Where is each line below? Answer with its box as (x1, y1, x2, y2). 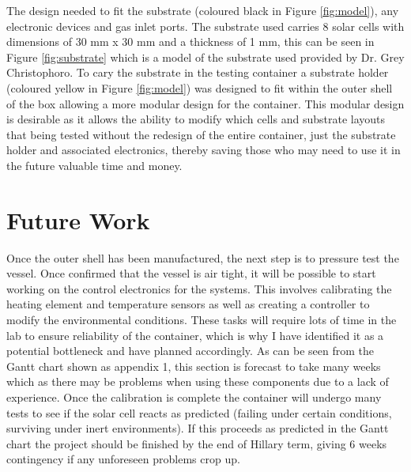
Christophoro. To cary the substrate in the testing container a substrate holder (6, 64, 389, 81)
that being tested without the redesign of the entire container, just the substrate (6, 126, 396, 142)
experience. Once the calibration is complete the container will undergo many (6, 389, 382, 405)
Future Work (6, 203, 150, 236)
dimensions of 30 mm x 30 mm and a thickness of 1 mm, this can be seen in (6, 33, 375, 50)
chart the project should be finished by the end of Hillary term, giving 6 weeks (6, 435, 387, 451)
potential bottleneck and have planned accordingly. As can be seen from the (6, 342, 374, 359)
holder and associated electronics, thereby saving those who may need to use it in (6, 142, 401, 158)
